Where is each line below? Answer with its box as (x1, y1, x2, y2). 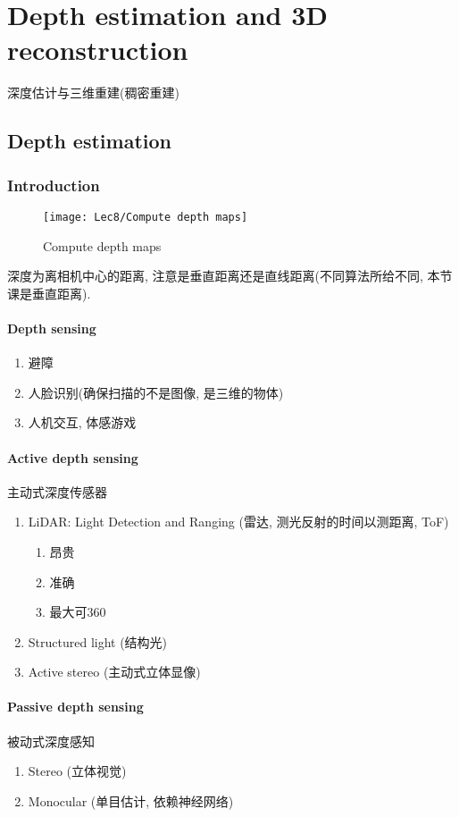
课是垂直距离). (7, 283, 91, 302)
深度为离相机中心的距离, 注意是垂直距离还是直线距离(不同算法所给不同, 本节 (7, 266, 453, 285)
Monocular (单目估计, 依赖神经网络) (28, 791, 234, 810)
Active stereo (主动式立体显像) (28, 662, 201, 681)
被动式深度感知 (7, 731, 95, 750)
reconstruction (7, 31, 188, 68)
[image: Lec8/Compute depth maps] (43, 210, 248, 223)
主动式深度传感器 (7, 482, 107, 501)
